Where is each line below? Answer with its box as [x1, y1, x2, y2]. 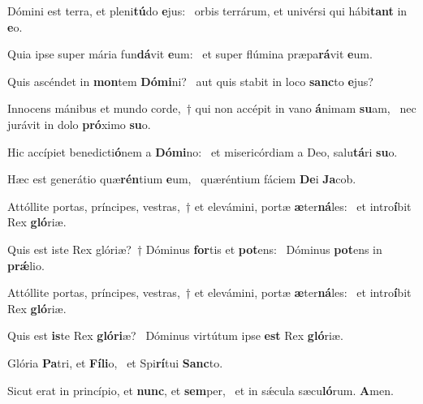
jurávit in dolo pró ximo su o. [7, 115, 151, 132]
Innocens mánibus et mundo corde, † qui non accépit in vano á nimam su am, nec [7, 100, 417, 117]
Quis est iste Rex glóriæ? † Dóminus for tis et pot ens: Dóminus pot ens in [7, 240, 382, 257]
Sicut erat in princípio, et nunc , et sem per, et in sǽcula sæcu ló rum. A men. [7, 381, 394, 398]
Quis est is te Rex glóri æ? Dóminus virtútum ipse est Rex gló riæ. [7, 327, 343, 344]
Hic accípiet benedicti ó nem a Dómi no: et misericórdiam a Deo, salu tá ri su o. [7, 143, 398, 160]
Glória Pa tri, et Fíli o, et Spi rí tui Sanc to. [7, 354, 223, 371]
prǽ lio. [7, 256, 45, 273]
